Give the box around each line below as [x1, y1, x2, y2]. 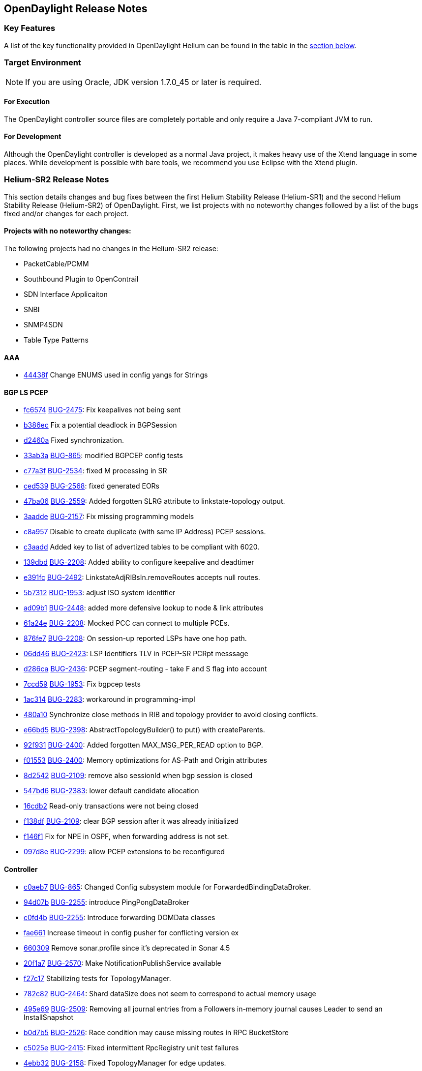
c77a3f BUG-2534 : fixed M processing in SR [24, 466, 167, 475]
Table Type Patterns [24, 335, 89, 344]
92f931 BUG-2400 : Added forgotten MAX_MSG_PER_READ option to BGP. [24, 741, 263, 750]
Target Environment [4, 58, 81, 68]
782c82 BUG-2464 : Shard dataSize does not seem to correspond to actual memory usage [24, 989, 316, 998]
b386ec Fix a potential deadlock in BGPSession [24, 421, 177, 430]
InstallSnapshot [24, 1013, 74, 1021]
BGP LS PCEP [4, 388, 48, 397]
